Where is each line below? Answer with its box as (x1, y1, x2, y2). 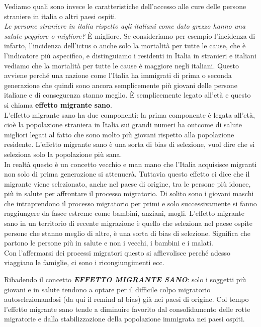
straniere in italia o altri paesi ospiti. (4, 11, 117, 21)
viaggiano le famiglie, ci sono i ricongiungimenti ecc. (4, 257, 164, 268)
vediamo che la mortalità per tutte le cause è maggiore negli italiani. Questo (4, 60, 239, 70)
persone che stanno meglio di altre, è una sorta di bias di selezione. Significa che (4, 227, 251, 238)
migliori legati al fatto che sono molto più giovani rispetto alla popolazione (4, 129, 234, 139)
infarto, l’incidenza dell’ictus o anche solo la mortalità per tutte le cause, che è (4, 40, 246, 51)
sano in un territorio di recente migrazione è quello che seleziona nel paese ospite (4, 218, 252, 228)
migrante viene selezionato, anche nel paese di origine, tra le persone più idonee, (4, 178, 251, 189)
